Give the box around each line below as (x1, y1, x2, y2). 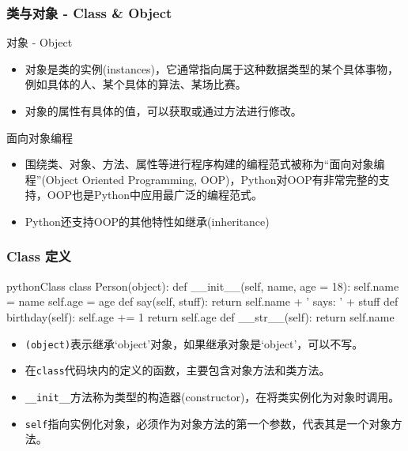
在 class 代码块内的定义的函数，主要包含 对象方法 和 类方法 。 (25, 362, 331, 378)
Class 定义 (6, 246, 71, 266)
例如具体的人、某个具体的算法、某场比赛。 (25, 76, 247, 92)
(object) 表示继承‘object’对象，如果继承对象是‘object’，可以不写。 (25, 335, 364, 351)
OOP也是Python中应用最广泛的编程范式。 (47, 186, 263, 203)
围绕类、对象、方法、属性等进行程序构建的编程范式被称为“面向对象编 (25, 156, 385, 172)
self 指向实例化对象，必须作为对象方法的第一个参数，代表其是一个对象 (25, 415, 391, 431)
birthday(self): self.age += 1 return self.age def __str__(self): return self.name (6, 308, 395, 325)
